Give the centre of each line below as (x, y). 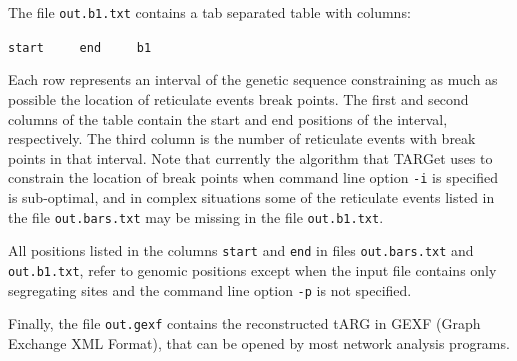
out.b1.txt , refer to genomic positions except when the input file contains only (252, 269)
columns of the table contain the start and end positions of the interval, (228, 118)
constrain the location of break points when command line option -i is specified (253, 177)
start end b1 (80, 47)
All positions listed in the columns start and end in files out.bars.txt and (241, 250)
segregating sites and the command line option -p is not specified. (210, 289)
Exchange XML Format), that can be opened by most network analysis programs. (259, 342)
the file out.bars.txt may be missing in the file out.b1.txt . (196, 216)
